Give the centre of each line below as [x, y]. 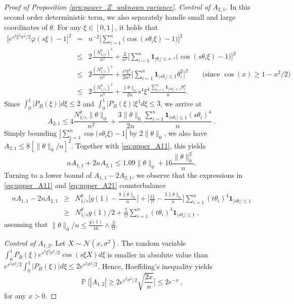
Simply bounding [31, 133]
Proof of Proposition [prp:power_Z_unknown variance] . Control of [107, 7]
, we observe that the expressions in [187, 175]
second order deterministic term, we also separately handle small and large [120, 17]
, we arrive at [181, 103]
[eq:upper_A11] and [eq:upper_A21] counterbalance [85, 185]
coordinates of [26, 27]
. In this [238, 7]
